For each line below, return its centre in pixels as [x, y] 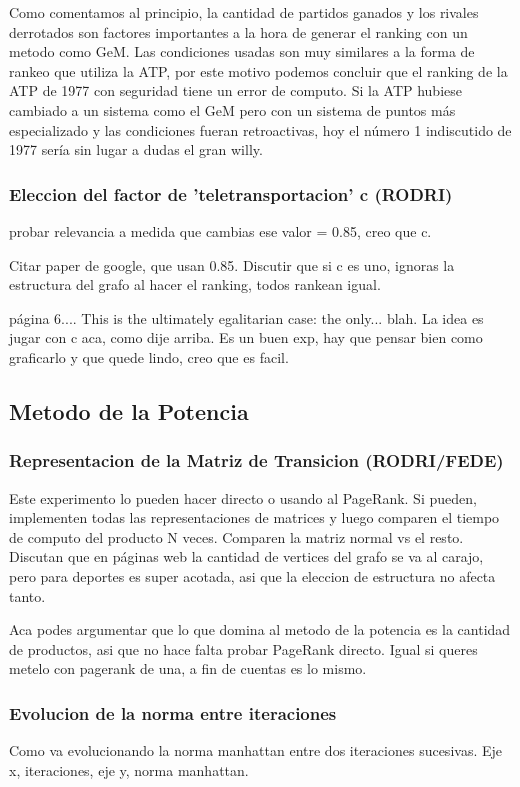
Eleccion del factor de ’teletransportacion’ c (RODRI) [231, 193]
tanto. [27, 595]
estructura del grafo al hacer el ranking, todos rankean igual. [195, 284]
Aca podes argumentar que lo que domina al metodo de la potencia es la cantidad [260, 629]
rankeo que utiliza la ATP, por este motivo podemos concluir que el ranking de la [258, 70]
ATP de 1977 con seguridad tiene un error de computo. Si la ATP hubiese [235, 90]
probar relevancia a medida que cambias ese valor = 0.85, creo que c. [220, 230]
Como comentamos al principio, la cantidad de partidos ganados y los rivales [244, 12]
